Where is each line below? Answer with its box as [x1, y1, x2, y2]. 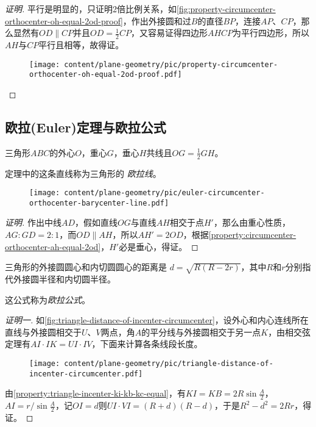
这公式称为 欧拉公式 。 [5, 293, 90, 306]
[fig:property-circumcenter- [176, 2, 276, 15]
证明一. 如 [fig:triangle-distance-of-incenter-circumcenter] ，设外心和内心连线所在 [5, 314, 309, 326]
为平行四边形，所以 [233, 26, 310, 39]
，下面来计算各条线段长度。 [91, 337, 203, 350]
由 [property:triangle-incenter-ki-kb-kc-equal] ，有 [5, 387, 186, 400]
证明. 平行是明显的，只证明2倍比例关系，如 [5, 2, 177, 15]
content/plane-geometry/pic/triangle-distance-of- [64, 359, 273, 368]
